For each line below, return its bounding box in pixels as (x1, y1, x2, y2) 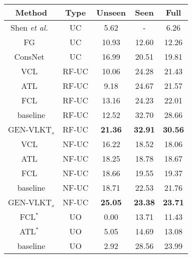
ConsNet (14, 51, 45, 62)
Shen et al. (11, 22, 48, 33)
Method (15, 7, 48, 18)
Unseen (96, 7, 126, 18)
